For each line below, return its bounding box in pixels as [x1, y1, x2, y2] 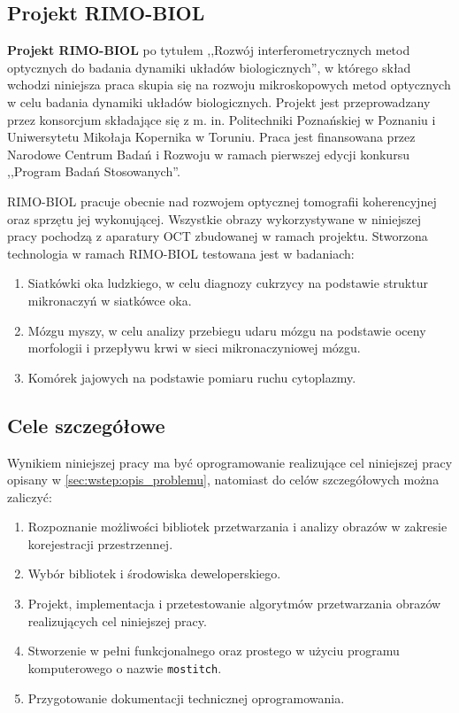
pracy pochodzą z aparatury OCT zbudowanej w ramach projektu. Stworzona [7, 227, 428, 245]
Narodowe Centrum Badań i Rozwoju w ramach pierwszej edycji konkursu [7, 144, 409, 163]
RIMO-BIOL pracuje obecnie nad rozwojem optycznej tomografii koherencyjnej [7, 191, 437, 210]
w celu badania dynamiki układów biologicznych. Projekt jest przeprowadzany [7, 92, 431, 111]
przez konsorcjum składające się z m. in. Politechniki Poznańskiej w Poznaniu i [7, 110, 436, 128]
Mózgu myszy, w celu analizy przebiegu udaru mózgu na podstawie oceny [27, 321, 426, 339]
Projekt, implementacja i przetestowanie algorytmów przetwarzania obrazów [27, 594, 441, 613]
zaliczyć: [7, 487, 52, 506]
